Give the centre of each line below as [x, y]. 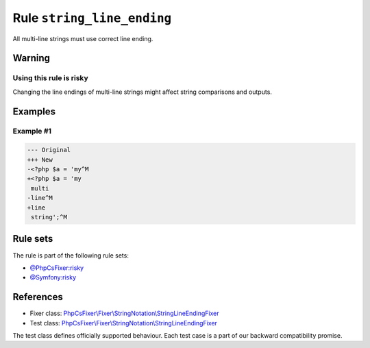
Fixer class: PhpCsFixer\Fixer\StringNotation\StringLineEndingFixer [124, 313]
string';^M [49, 217]
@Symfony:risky [53, 277]
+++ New [40, 160]
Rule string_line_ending [92, 18]
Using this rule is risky [50, 78]
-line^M [40, 198]
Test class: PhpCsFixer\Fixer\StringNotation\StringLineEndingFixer [123, 323]
